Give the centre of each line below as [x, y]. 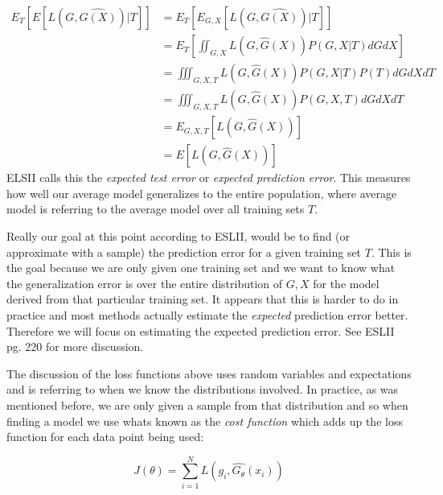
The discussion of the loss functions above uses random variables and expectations [209, 373]
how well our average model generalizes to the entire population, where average [202, 193]
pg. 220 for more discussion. [75, 346]
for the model [346, 283]
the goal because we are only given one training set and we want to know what [201, 268]
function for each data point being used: [105, 437]
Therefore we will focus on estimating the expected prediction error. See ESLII [201, 330]
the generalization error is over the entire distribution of [145, 283]
